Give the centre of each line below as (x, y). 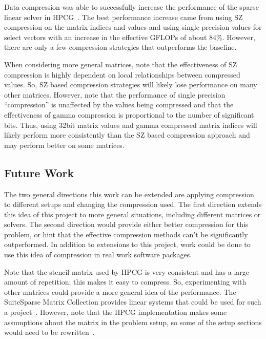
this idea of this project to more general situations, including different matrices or (132, 214)
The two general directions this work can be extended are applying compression (129, 194)
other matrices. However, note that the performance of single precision (115, 94)
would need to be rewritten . (49, 332)
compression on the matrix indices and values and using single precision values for (133, 27)
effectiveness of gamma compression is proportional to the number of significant (129, 114)
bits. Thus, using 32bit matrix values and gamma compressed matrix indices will (131, 125)
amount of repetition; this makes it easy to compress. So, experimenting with (125, 282)
